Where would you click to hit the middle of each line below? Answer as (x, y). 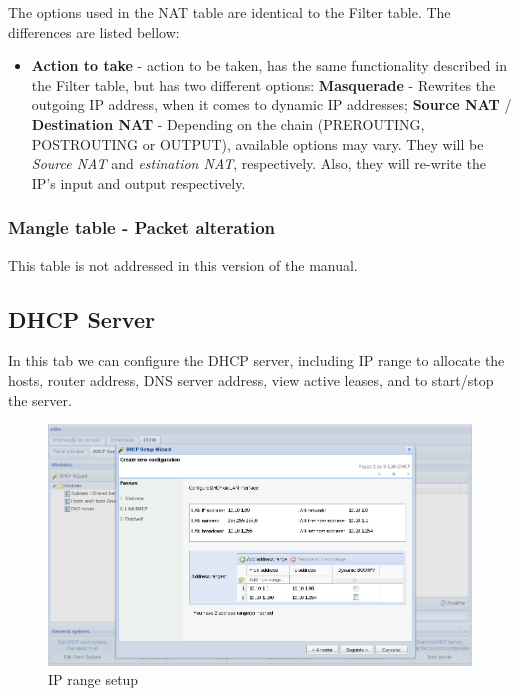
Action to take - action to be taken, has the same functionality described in (269, 65)
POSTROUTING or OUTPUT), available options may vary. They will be (257, 143)
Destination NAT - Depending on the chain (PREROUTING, (228, 123)
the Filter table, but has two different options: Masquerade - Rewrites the (263, 84)
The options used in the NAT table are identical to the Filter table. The (229, 12)
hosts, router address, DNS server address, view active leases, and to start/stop (251, 379)
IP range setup (93, 679)
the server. (40, 399)
